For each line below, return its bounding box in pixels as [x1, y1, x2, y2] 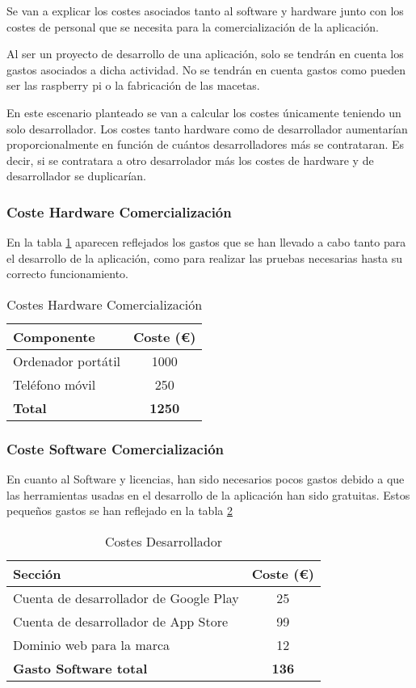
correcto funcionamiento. [6, 265, 128, 282]
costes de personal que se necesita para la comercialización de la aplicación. [6, 18, 379, 35]
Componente [13, 327, 95, 346]
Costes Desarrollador [104, 531, 223, 551]
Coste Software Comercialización [6, 438, 225, 458]
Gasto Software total [13, 658, 148, 677]
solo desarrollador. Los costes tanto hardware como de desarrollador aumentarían [6, 120, 408, 137]
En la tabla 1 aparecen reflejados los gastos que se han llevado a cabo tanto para [6, 234, 406, 251]
